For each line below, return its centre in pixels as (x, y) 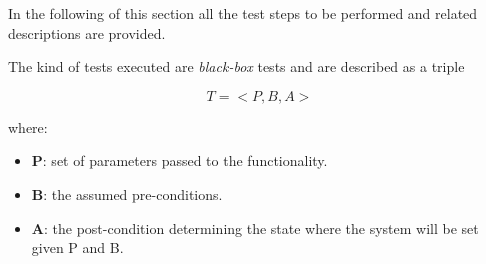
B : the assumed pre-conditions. (127, 193)
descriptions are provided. (87, 32)
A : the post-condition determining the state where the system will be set (255, 227)
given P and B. (77, 247)
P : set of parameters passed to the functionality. (179, 160)
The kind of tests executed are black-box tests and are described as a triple (236, 66)
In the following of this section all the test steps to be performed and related (243, 13)
